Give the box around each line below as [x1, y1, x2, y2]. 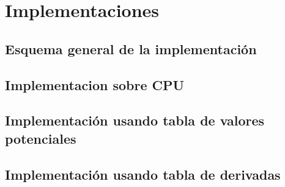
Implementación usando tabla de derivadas [5, 164, 281, 183]
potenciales [5, 129, 76, 147]
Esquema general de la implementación [5, 39, 257, 58]
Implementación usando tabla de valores [5, 111, 265, 130]
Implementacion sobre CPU [5, 75, 185, 94]
